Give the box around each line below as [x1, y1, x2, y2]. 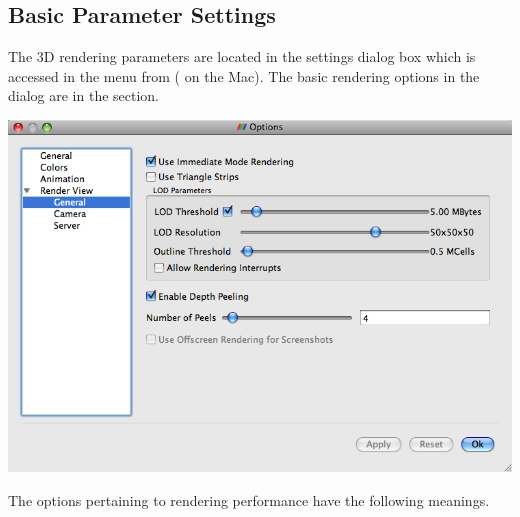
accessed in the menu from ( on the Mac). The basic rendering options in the [8, 65, 480, 86]
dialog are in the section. [8, 85, 160, 106]
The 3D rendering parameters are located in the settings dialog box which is [8, 46, 476, 67]
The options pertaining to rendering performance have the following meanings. [8, 489, 490, 510]
